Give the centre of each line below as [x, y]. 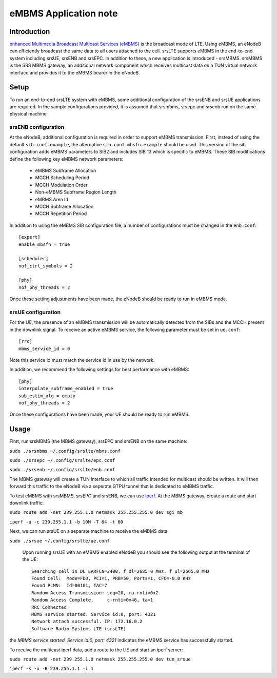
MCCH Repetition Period [61, 214]
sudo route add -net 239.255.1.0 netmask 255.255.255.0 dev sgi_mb [96, 512]
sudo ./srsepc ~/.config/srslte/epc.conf [62, 460]
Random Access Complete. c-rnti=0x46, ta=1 [92, 600]
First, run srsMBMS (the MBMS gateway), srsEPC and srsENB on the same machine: [98, 441]
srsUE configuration [35, 312]
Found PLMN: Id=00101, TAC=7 [70, 586]
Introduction [30, 32]
